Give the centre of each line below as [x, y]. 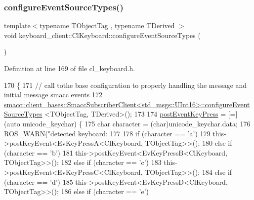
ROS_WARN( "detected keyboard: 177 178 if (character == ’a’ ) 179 [107, 133]
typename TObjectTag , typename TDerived [107, 25]
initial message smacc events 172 [53, 95]
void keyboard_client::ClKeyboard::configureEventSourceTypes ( [102, 35]
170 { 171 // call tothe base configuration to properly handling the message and [126, 85]
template [17, 25]
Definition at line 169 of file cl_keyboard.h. [70, 68]
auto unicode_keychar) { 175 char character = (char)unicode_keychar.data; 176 [128, 123]
